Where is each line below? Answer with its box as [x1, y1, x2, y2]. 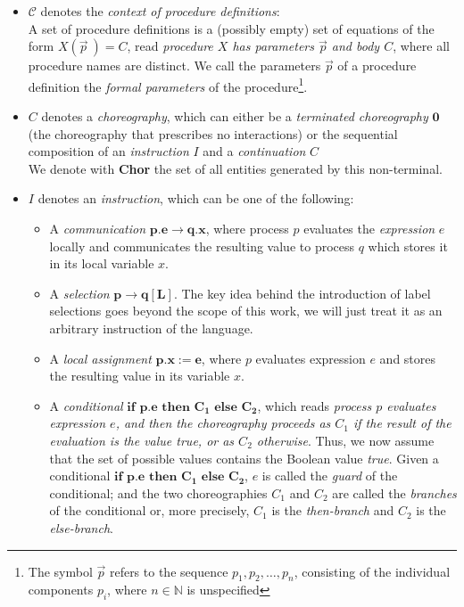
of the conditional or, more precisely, [49, 501, 250, 520]
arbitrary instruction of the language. [49, 318, 253, 337]
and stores [379, 349, 436, 367]
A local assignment [49, 349, 152, 367]
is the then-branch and [271, 501, 394, 520]
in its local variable [49, 254, 154, 273]
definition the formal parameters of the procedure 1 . [28, 74, 308, 95]
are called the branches [332, 483, 457, 502]
